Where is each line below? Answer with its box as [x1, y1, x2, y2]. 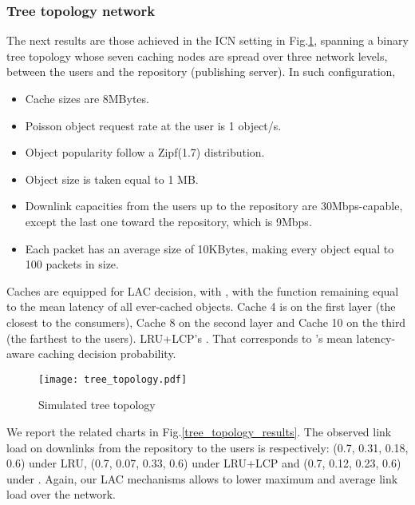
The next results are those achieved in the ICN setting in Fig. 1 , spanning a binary [6, 32, 409, 49]
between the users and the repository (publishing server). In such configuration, [6, 63, 396, 80]
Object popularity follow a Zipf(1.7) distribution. [25, 144, 265, 161]
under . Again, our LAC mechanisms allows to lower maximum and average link [6, 470, 398, 487]
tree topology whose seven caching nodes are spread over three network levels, [6, 47, 388, 64]
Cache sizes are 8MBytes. [25, 90, 149, 106]
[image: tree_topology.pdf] [38, 373, 188, 385]
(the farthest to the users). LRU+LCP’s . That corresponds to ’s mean [6, 329, 353, 346]
